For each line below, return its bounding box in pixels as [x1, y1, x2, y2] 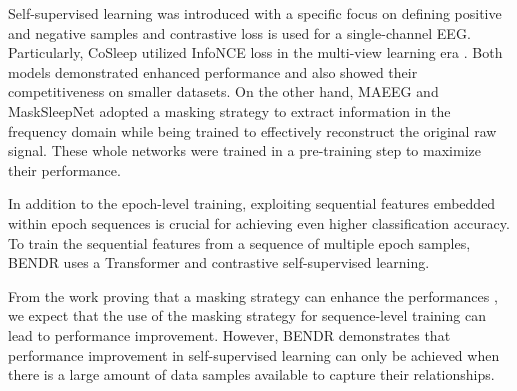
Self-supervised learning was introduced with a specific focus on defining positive [8, 3, 502, 23]
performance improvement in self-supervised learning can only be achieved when [8, 344, 500, 365]
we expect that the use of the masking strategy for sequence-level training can [8, 305, 486, 326]
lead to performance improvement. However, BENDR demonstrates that [8, 324, 451, 345]
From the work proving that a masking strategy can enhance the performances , [8, 285, 498, 306]
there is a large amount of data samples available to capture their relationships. [8, 364, 495, 385]
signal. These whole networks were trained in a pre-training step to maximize [8, 140, 481, 161]
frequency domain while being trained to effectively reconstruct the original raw [8, 120, 497, 141]
